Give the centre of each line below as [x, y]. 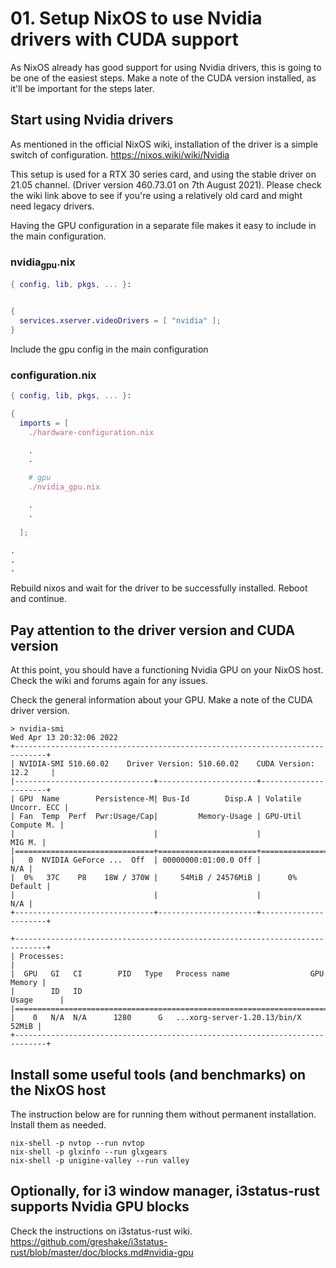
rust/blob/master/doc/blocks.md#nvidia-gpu [102, 1252]
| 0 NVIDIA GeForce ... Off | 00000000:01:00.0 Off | [136, 860]
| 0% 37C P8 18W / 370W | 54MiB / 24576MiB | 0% [154, 878]
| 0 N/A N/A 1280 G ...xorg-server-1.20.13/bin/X [156, 1018]
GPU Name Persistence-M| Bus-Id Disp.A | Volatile [160, 799]
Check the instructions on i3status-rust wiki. [101, 1231]
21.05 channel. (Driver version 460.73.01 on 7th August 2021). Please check [166, 184]
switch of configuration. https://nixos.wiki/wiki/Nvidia [120, 154]
